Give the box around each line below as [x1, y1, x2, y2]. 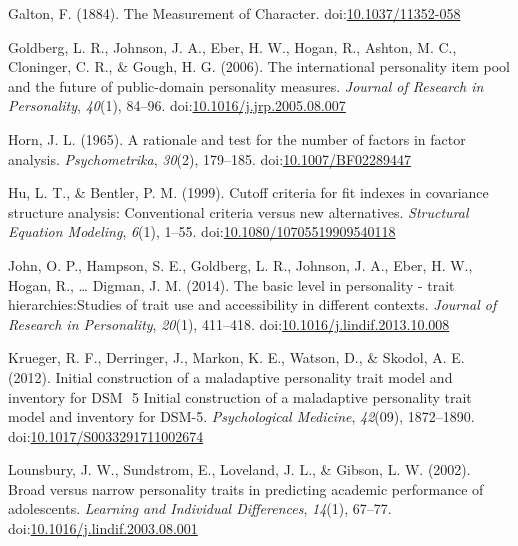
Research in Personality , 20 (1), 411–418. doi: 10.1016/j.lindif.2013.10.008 [8, 313, 450, 334]
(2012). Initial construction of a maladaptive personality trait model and [8, 366, 453, 387]
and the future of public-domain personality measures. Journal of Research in [8, 75, 484, 96]
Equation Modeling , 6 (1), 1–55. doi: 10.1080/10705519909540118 [8, 221, 396, 242]
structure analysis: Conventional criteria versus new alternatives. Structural [8, 201, 469, 222]
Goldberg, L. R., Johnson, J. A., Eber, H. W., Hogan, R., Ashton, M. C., [8, 36, 457, 57]
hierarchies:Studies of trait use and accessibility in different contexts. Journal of [8, 294, 497, 315]
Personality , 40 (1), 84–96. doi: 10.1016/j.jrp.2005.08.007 [8, 95, 346, 116]
